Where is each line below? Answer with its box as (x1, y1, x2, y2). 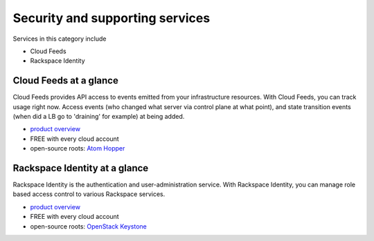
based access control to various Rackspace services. (12, 190, 166, 198)
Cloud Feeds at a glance (12, 75, 119, 86)
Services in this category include (12, 35, 107, 43)
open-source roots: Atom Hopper (30, 144, 125, 153)
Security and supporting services (12, 10, 211, 26)
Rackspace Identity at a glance (12, 162, 149, 174)
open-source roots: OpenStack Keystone (30, 222, 147, 231)
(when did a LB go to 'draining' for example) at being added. (12, 113, 185, 121)
